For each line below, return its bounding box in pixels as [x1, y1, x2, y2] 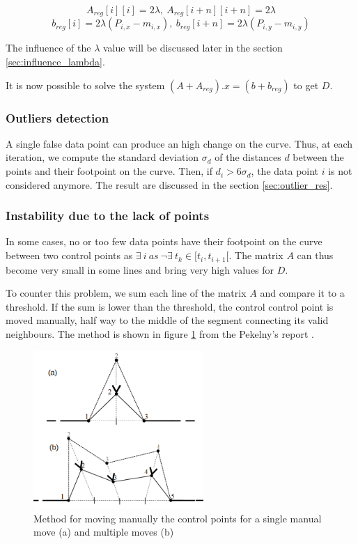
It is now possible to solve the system [6, 77, 165, 92]
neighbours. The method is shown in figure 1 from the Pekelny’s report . [6, 326, 314, 341]
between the [293, 150, 344, 164]
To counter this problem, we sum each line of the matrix [6, 286, 247, 300]
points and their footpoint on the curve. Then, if [6, 164, 212, 178]
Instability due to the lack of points [6, 207, 210, 224]
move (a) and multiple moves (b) [33, 524, 174, 539]
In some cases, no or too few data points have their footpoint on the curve [6, 234, 322, 249]
